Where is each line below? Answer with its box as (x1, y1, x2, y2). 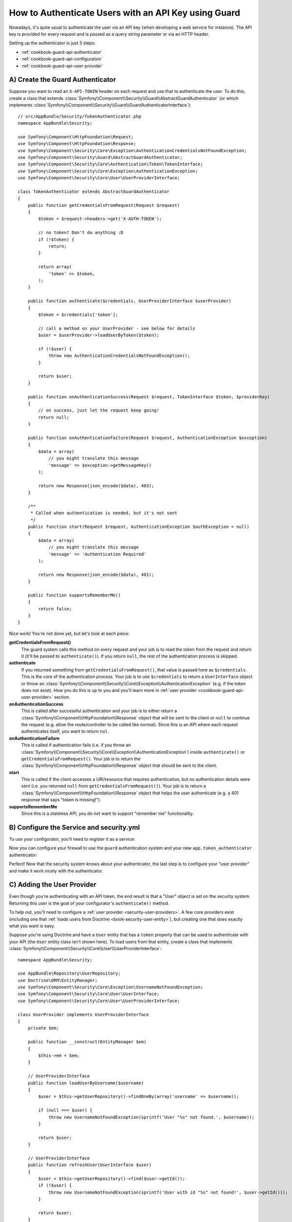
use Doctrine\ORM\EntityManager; (18, 978, 98, 983)
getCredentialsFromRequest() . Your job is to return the (21, 756, 141, 762)
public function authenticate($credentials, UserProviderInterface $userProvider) (27, 298, 231, 304)
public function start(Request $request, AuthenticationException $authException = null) (27, 524, 250, 530)
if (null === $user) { (38, 1108, 93, 1113)
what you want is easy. (9, 923, 55, 929)
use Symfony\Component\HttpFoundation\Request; (18, 134, 134, 139)
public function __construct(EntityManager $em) (27, 1039, 146, 1045)
